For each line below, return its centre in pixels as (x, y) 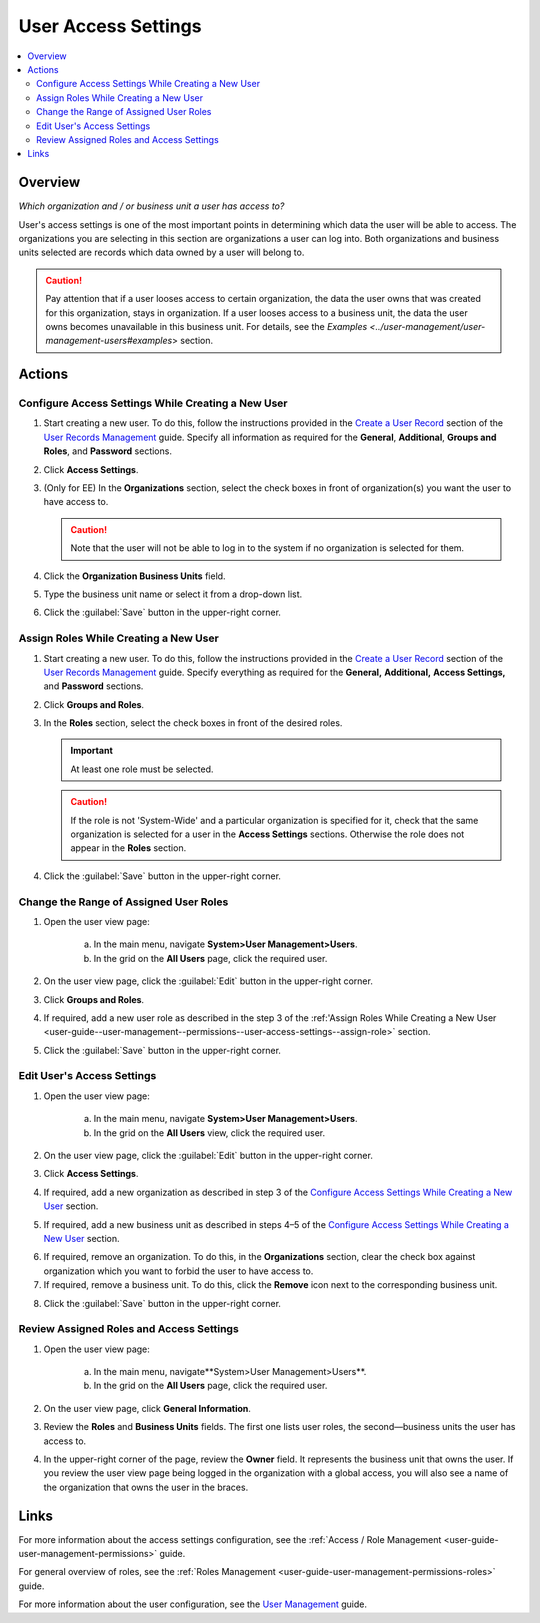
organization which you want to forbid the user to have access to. (178, 1271)
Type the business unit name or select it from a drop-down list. (173, 594)
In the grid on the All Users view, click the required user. (209, 1132)
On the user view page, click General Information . (147, 1408)
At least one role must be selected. (142, 769)
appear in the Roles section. (128, 848)
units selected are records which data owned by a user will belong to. (161, 252)
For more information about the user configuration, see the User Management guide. (193, 1604)
